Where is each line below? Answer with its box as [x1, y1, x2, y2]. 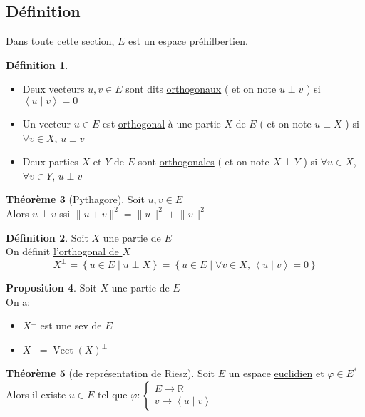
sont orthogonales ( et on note [138, 154, 269, 169]
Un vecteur [22, 115, 71, 130]
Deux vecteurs [22, 81, 85, 96]
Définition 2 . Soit [6, 230, 88, 244]
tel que [97, 386, 128, 401]
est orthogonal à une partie [102, 115, 221, 130]
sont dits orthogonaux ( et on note [125, 81, 277, 96]
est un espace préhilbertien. [128, 34, 248, 48]
